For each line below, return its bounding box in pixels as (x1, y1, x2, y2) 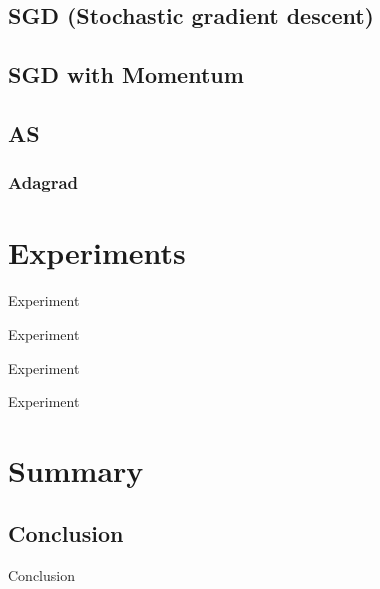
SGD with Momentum (8, 59, 244, 90)
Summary (8, 449, 144, 490)
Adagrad (8, 170, 79, 195)
